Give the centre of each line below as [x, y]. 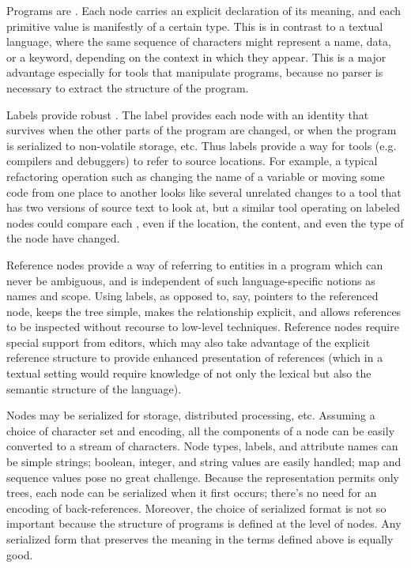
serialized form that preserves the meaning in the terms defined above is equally [200, 539]
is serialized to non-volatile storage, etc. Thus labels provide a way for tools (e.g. [202, 145]
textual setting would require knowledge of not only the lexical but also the [189, 373]
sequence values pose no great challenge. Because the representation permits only [203, 477]
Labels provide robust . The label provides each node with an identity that [188, 114]
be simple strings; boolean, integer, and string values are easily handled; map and [204, 462]
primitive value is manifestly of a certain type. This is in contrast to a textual [195, 26]
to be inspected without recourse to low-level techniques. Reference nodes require [203, 327]
